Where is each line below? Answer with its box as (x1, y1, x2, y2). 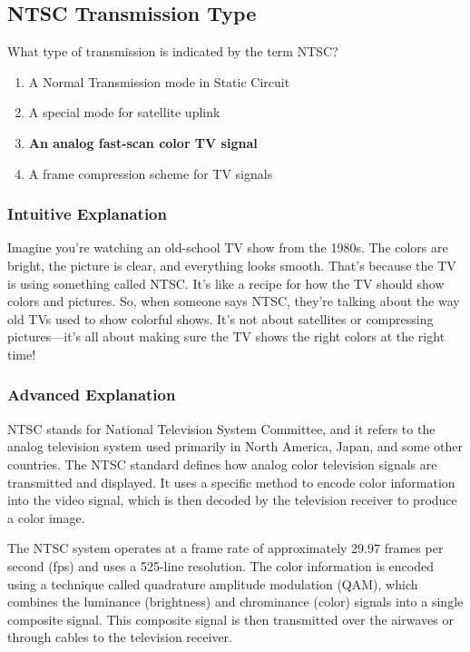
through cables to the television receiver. (7, 627, 232, 647)
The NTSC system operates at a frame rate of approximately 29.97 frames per (7, 538, 444, 558)
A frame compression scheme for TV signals (28, 163, 273, 183)
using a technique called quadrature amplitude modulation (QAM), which (7, 574, 418, 593)
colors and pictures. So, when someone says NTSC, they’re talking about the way (7, 291, 460, 311)
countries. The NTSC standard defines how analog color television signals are (7, 454, 437, 473)
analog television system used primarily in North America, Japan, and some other (7, 437, 464, 456)
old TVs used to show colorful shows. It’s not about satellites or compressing (7, 309, 434, 328)
